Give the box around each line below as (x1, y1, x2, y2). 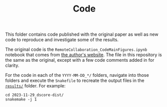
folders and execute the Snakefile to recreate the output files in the (5, 77, 144, 83)
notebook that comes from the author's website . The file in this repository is (5, 52, 162, 58)
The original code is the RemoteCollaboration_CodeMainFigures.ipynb (5, 46, 147, 53)
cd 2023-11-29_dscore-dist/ (5, 92, 64, 98)
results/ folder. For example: (5, 83, 66, 89)
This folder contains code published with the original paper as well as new (5, 31, 159, 38)
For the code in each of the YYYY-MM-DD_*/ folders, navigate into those (5, 72, 149, 78)
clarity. (5, 62, 20, 68)
